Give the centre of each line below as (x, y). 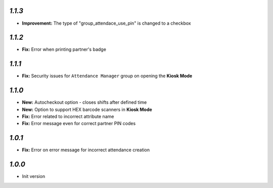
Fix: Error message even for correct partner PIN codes (79, 123)
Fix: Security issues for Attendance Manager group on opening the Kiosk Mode (107, 76)
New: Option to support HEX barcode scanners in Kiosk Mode (87, 109)
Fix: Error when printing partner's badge (64, 49)
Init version (34, 176)
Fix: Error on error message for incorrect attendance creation (86, 150)
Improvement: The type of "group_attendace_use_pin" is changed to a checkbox (107, 23)
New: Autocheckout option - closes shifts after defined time (84, 102)
